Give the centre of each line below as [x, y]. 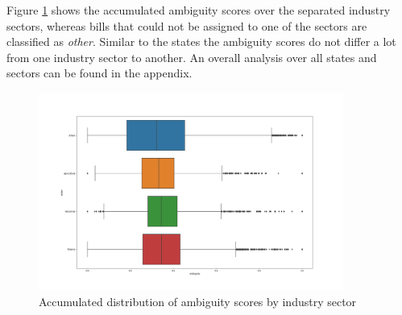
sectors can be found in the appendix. [99, 73]
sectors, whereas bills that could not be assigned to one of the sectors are [187, 25]
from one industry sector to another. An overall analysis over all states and [192, 57]
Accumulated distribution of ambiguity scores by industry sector [198, 301]
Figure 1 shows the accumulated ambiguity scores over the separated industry [199, 10]
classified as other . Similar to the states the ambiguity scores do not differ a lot [201, 41]
